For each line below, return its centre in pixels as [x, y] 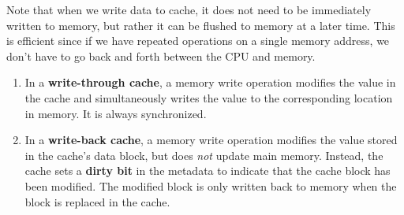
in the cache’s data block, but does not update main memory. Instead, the [204, 155]
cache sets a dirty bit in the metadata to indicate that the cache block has [208, 171]
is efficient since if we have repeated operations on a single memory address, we [198, 41]
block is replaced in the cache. [97, 201]
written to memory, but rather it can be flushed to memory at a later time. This [201, 25]
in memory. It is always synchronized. [116, 113]
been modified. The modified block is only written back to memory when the [211, 185]
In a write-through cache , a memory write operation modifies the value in [210, 82]
